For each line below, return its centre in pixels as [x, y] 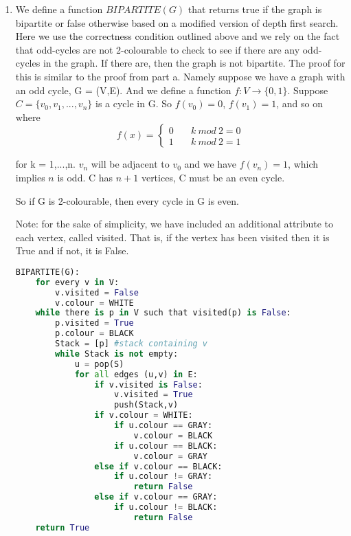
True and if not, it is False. [72, 250]
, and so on [299, 103]
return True [63, 527]
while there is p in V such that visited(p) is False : [163, 313]
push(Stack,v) [146, 405]
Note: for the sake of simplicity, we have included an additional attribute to [174, 224]
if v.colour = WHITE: [144, 415]
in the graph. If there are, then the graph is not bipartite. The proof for [194, 63]
